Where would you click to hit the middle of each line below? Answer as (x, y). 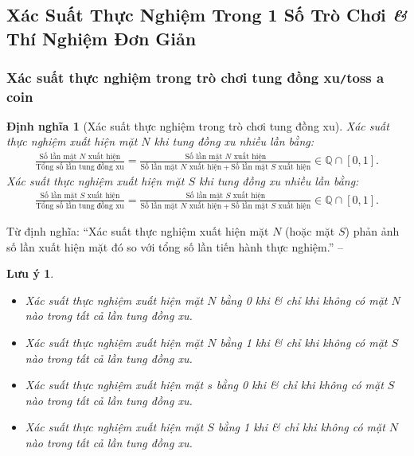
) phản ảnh (372, 230)
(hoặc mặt (310, 230)
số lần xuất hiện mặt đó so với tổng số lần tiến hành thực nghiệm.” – (175, 246)
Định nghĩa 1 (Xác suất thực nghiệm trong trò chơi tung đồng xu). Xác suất (198, 125)
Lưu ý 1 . (30, 273)
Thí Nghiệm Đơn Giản (102, 38)
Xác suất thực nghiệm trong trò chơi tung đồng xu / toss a (195, 78)
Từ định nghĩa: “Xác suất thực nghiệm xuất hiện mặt (138, 230)
